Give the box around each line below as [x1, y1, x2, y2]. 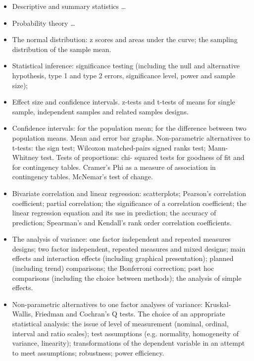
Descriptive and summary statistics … [12, 1, 126, 11]
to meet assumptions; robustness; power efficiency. [12, 347, 164, 358]
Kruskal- [204, 299, 231, 309]
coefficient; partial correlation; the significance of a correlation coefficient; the [12, 198, 247, 208]
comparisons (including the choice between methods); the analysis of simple [12, 272, 242, 283]
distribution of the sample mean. [12, 44, 111, 54]
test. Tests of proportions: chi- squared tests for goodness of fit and [41, 152, 245, 162]
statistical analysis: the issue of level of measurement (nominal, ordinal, [12, 318, 229, 329]
